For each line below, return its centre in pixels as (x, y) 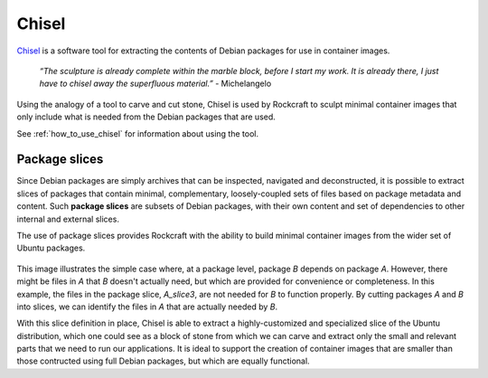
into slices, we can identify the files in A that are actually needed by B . (147, 307)
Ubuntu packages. (51, 248)
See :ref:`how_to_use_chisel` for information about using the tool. (138, 133)
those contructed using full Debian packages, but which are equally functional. (164, 361)
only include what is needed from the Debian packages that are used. (146, 117)
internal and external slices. (68, 219)
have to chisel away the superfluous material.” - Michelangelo (155, 84)
